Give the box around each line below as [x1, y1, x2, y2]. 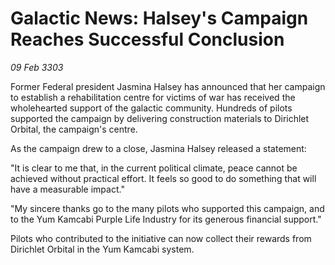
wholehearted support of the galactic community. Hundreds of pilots [10, 102, 293, 114]
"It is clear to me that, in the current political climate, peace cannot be [10, 162, 298, 174]
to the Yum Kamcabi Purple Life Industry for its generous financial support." [10, 213, 322, 225]
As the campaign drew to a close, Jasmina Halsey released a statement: [10, 142, 307, 154]
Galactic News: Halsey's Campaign [10, 7, 309, 30]
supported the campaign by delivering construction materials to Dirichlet [10, 112, 310, 124]
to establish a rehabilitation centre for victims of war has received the [10, 91, 296, 103]
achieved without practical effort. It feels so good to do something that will [10, 172, 317, 184]
